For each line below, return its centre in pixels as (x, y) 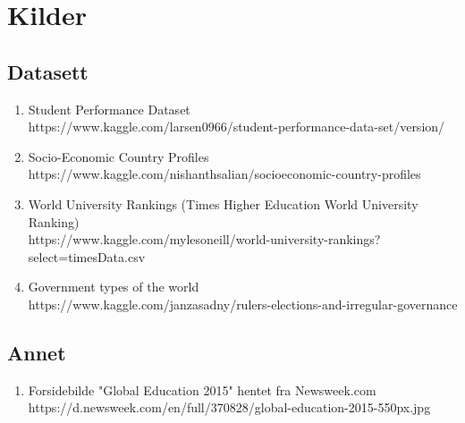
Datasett (48, 71)
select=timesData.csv (87, 256)
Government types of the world (114, 287)
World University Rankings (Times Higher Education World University (223, 203)
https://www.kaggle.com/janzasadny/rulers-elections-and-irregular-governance (243, 304)
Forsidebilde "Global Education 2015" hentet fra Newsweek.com (202, 389)
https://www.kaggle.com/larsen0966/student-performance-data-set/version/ (237, 127)
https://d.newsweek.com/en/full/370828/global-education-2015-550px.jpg (229, 407)
